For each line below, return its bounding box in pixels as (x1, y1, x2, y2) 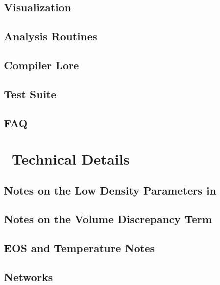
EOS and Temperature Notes (4, 240, 155, 256)
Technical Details (12, 149, 130, 169)
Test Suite (4, 86, 56, 101)
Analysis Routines (4, 28, 98, 44)
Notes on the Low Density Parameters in (4, 182, 217, 198)
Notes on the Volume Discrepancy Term (4, 211, 212, 227)
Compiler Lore (4, 57, 79, 72)
